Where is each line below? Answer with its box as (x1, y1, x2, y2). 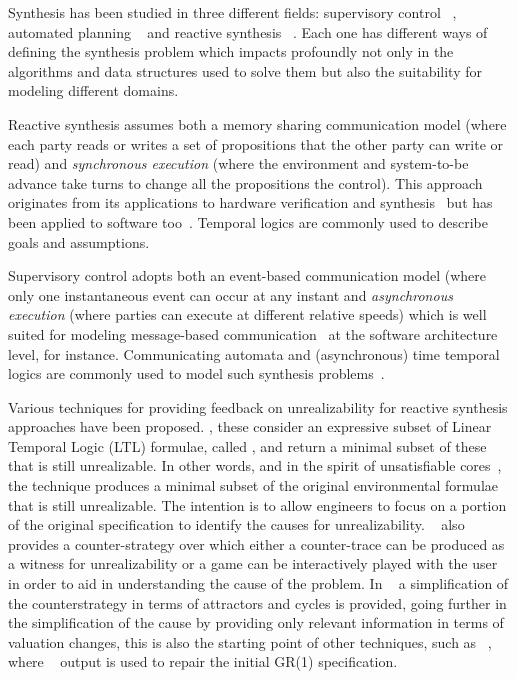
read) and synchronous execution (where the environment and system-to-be (8, 153, 469, 174)
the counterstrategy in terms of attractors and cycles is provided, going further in (8, 592, 507, 613)
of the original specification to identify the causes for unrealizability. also (8, 514, 465, 535)
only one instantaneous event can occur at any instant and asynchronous (8, 284, 453, 305)
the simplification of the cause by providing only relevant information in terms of (8, 612, 504, 633)
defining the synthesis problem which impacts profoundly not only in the (8, 41, 454, 62)
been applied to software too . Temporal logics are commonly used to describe (8, 211, 488, 232)
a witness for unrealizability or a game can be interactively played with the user (8, 553, 498, 574)
